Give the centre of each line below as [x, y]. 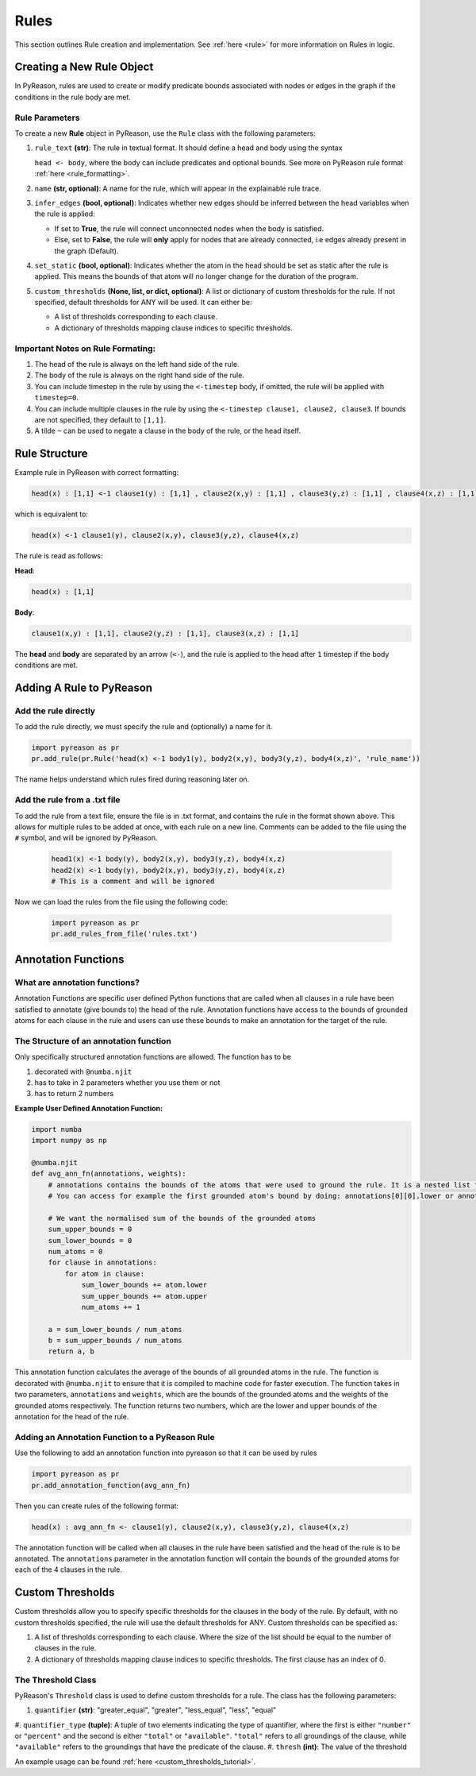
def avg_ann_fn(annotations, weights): [109, 1174]
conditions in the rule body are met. [73, 97]
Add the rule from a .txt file [67, 800]
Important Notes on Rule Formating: [85, 348]
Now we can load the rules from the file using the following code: [121, 902]
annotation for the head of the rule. [72, 1417]
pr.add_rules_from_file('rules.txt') [125, 934]
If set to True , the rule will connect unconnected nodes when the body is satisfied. [189, 228]
